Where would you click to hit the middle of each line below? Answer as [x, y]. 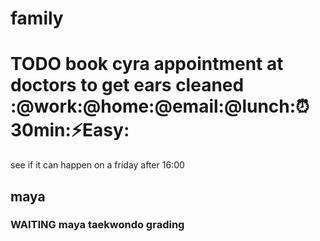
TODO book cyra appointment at [147, 64]
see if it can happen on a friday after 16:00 [97, 165]
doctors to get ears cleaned [127, 85]
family [37, 18]
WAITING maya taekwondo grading [97, 225]
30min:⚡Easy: [70, 130]
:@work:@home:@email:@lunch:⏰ [160, 106]
